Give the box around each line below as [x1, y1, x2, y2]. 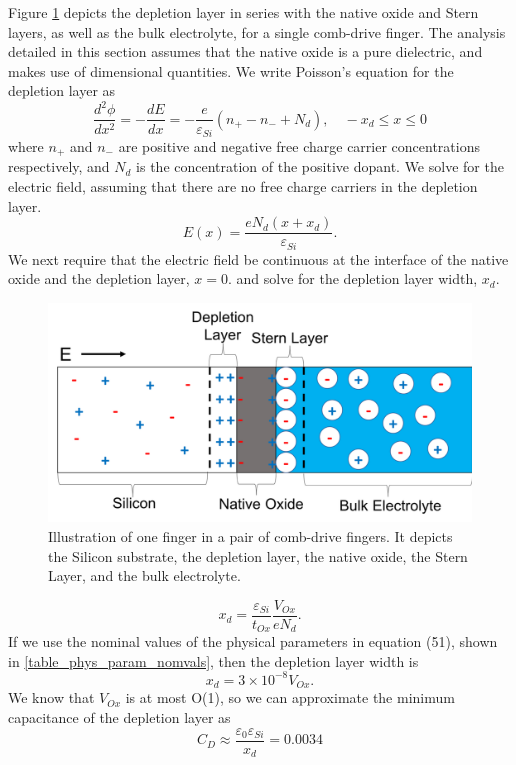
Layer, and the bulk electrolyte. [48, 565, 241, 586]
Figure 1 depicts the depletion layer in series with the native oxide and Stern [8, 2, 479, 22]
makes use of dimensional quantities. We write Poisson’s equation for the [8, 60, 454, 81]
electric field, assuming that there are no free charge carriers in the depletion [8, 176, 478, 197]
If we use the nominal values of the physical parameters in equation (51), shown [8, 631, 498, 652]
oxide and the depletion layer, [8, 268, 190, 289]
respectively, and [8, 156, 110, 177]
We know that [8, 687, 95, 708]
